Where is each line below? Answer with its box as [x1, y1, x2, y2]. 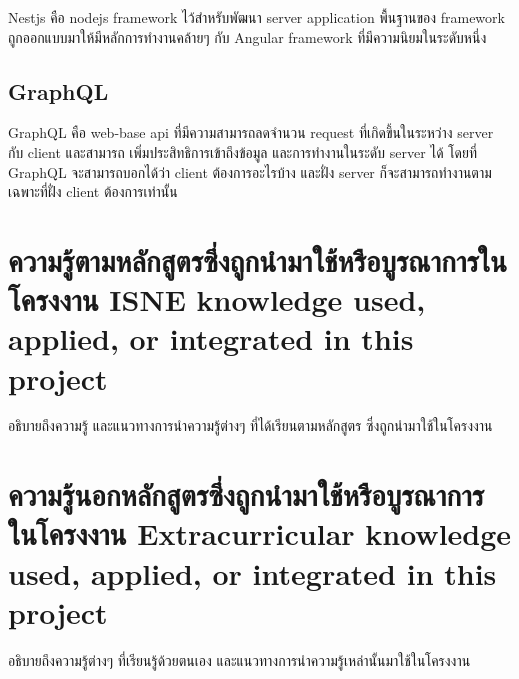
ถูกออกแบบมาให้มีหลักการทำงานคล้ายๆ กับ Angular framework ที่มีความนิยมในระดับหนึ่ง [8, 26, 487, 47]
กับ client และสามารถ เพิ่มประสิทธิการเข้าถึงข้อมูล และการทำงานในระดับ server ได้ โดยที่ [8, 141, 478, 162]
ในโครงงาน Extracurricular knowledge [8, 513, 512, 554]
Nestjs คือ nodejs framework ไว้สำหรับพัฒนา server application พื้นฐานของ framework [8, 7, 505, 27]
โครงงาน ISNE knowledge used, [8, 279, 426, 320]
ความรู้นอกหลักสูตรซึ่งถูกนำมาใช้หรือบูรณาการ [8, 474, 485, 515]
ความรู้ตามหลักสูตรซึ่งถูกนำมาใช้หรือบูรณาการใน [8, 239, 507, 280]
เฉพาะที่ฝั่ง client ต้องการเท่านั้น [8, 181, 178, 202]
